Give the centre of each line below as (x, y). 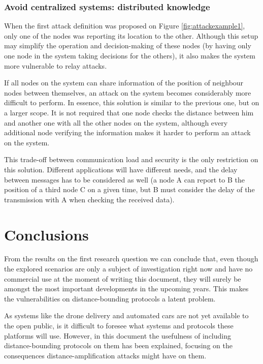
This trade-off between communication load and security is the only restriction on (131, 159)
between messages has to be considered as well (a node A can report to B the (124, 179)
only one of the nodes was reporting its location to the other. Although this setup (131, 35)
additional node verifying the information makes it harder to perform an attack (127, 132)
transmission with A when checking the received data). (89, 199)
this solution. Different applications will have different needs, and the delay (121, 169)
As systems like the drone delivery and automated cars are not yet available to (126, 315)
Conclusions (46, 234)
